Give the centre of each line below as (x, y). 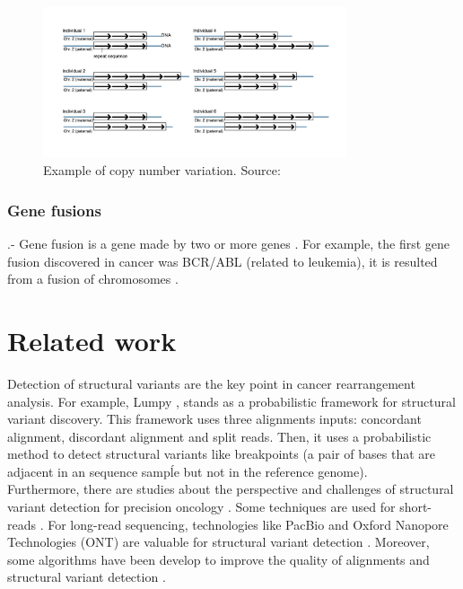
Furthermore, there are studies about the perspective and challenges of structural (231, 489)
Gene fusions (54, 210)
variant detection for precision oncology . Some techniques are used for (201, 507)
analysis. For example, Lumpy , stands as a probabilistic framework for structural (231, 401)
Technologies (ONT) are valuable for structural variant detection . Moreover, (218, 542)
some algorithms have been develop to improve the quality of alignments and (218, 559)
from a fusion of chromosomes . (93, 279)
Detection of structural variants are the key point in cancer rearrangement (211, 383)
